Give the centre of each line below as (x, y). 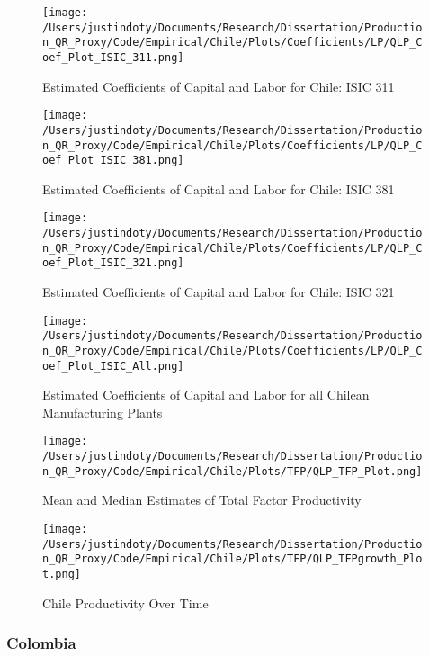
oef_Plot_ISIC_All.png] (113, 366)
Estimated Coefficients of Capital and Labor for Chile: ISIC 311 (219, 86)
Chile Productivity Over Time (125, 602)
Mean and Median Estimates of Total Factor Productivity (202, 500)
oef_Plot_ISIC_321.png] (113, 263)
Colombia (41, 643)
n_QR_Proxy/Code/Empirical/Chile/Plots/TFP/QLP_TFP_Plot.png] (232, 471)
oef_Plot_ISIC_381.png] (113, 161)
